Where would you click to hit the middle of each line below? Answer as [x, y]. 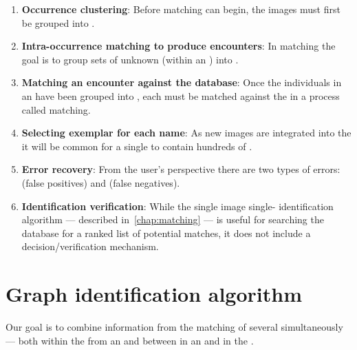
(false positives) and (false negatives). [101, 182]
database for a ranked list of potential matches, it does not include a [166, 233]
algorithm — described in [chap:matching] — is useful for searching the [173, 219]
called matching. [56, 109]
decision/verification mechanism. [90, 246]
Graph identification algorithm [154, 294]
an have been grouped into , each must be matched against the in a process [181, 95]
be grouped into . [58, 22]
